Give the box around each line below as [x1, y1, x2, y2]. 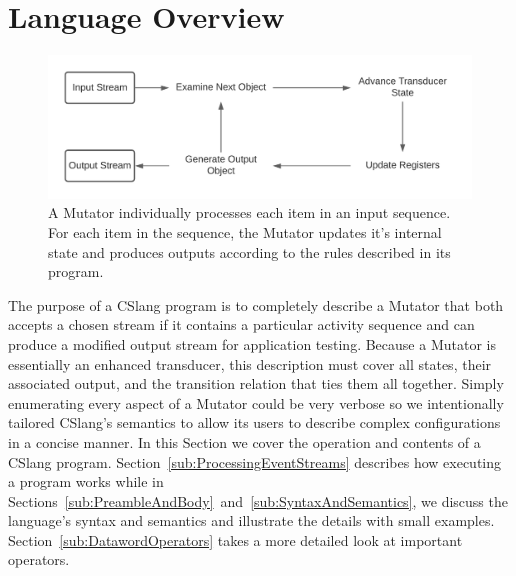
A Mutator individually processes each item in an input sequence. [48, 202, 451, 223]
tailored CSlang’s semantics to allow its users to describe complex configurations [8, 412, 501, 433]
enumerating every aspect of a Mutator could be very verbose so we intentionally [8, 392, 504, 413]
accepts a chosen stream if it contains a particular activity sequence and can [8, 314, 475, 335]
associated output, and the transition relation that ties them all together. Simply [8, 373, 504, 394]
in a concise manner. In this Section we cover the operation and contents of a [8, 431, 481, 452]
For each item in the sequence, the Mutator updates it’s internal [48, 221, 442, 242]
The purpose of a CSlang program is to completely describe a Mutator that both [8, 294, 504, 315]
